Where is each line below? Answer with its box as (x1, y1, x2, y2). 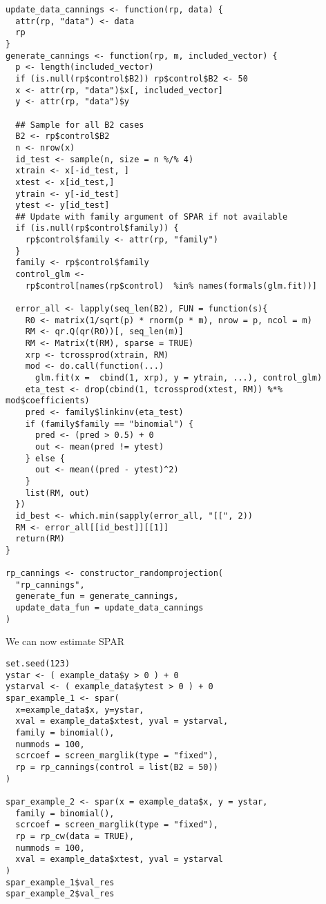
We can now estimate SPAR (6, 634, 124, 648)
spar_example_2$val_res (6, 889, 115, 899)
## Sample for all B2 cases (15, 119, 144, 130)
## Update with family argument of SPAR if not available (15, 211, 288, 222)
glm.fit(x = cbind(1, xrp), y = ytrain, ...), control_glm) (35, 373, 323, 383)
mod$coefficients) (6, 396, 90, 406)
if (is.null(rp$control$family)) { (15, 223, 179, 233)
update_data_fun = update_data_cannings (15, 603, 204, 613)
